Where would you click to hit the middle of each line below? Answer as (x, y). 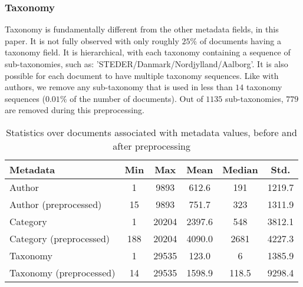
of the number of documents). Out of (136, 98)
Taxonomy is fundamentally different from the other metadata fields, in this (142, 29)
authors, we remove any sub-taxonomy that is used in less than (119, 87)
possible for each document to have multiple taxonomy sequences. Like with (142, 75)
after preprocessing (152, 146)
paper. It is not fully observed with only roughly (92, 40)
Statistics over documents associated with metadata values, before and (151, 132)
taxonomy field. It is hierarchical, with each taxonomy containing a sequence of (148, 52)
